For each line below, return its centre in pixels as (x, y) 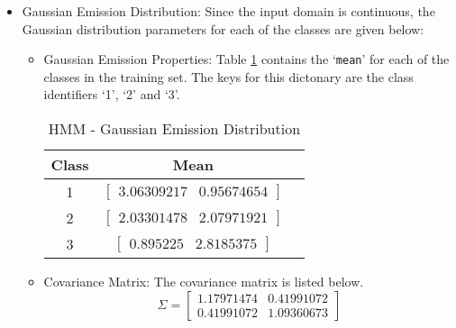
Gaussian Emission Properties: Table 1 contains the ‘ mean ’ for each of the (246, 59)
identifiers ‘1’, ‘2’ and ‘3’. (112, 94)
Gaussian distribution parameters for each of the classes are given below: (223, 28)
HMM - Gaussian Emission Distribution (174, 129)
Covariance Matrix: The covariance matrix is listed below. (204, 282)
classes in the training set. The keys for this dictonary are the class (228, 76)
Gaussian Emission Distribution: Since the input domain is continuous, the (228, 11)
